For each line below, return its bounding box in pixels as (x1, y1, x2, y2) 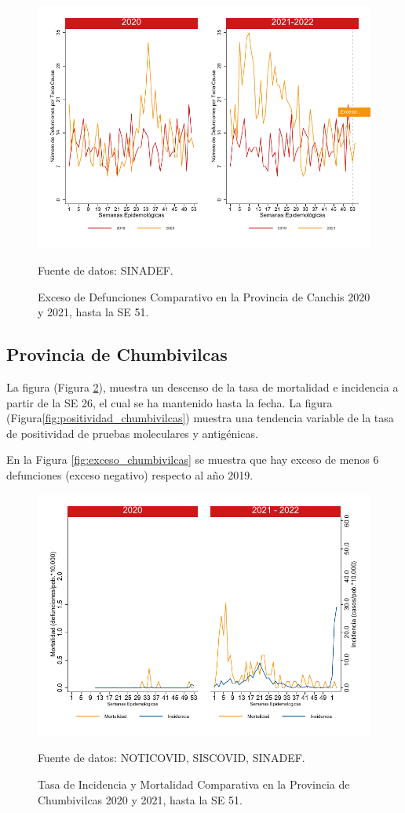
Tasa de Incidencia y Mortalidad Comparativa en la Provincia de (38, 776, 350, 793)
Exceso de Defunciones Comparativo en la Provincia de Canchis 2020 (38, 288, 370, 304)
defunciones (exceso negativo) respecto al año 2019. (6, 466, 254, 483)
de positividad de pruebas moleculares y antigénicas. (6, 425, 258, 441)
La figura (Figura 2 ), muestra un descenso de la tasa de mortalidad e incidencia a (6, 378, 399, 395)
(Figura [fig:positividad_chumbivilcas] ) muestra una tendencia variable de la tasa (6, 410, 394, 426)
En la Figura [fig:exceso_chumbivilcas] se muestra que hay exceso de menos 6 (6, 451, 379, 468)
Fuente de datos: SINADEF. (38, 261, 173, 278)
